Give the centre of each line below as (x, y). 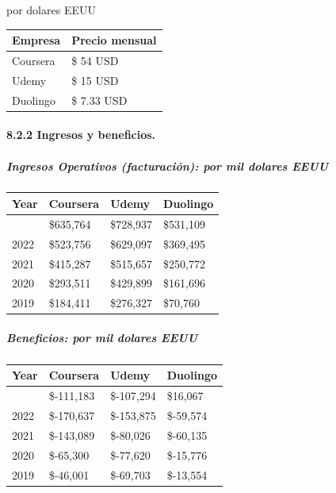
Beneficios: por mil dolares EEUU (102, 337)
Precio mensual (114, 40)
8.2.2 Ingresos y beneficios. (81, 135)
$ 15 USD (95, 80)
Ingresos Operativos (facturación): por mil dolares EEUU (168, 166)
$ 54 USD (95, 60)
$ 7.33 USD (99, 100)
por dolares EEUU (51, 10)
